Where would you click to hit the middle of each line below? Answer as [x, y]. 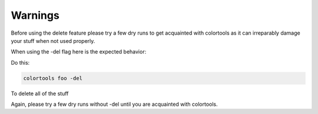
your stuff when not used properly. [53, 41]
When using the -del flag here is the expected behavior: [79, 52]
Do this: [20, 62]
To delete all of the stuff [40, 93]
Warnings [35, 15]
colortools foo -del [53, 78]
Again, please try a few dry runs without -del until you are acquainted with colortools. [114, 104]
